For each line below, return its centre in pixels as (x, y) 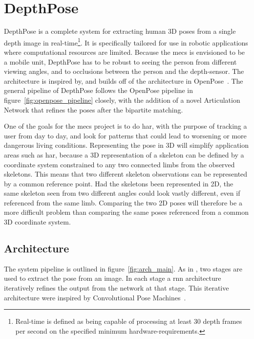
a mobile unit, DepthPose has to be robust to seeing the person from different (120, 61)
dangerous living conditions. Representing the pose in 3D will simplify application (127, 145)
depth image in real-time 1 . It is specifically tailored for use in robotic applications (126, 42)
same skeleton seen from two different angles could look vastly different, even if (122, 193)
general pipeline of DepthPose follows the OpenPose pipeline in (99, 90)
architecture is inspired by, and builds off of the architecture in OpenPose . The (124, 80)
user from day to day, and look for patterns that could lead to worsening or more (125, 135)
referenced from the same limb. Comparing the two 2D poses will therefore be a (123, 202)
